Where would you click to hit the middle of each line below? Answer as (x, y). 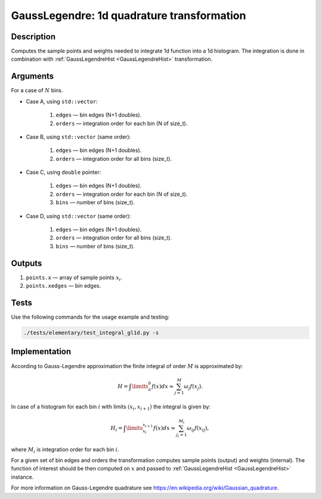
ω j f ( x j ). (193, 387)
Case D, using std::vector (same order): (78, 216)
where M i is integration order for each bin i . (65, 450)
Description (33, 37)
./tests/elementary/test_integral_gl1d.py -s (91, 333)
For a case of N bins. (37, 91)
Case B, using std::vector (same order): (78, 136)
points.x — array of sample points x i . (74, 278)
